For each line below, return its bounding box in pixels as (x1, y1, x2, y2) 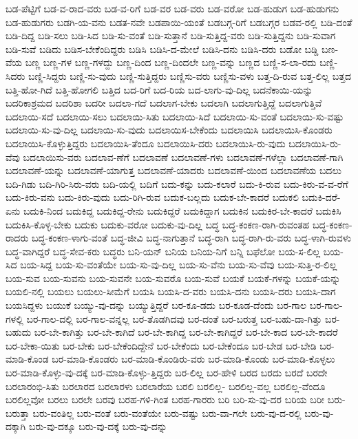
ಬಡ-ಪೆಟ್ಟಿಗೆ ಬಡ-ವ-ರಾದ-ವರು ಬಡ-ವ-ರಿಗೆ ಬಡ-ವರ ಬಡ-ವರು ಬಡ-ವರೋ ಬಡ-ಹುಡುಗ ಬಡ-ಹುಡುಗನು (6, 1, 339, 15)
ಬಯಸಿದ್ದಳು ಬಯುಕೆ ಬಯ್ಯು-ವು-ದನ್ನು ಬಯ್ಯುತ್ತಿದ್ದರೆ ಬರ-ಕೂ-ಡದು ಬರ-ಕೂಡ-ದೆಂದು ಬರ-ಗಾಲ (6, 298, 307, 312)
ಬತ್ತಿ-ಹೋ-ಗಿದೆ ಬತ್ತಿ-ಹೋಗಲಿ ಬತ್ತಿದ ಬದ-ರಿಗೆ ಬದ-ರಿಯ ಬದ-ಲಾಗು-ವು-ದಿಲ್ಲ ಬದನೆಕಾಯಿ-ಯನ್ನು (6, 82, 313, 96)
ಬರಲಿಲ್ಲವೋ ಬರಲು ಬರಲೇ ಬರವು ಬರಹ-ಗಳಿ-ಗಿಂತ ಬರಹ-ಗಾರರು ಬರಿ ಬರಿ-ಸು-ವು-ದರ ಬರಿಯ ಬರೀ (6, 392, 325, 407)
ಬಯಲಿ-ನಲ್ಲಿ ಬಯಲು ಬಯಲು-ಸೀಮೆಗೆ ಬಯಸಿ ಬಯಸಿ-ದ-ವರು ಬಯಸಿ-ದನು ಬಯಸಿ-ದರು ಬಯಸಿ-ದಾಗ (6, 284, 336, 299)
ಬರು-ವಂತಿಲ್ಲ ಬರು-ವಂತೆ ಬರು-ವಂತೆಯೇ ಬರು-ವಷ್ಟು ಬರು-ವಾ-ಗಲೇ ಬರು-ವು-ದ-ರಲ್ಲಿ (32, 405, 302, 420)
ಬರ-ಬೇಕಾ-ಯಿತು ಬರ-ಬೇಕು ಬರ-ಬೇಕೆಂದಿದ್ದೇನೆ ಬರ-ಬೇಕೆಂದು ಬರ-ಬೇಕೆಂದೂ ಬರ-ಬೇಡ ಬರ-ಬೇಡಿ (6, 338, 317, 352)
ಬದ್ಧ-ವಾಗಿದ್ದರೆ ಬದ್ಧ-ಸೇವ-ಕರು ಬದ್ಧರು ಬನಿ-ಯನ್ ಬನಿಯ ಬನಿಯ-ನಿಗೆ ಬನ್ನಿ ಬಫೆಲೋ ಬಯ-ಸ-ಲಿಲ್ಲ (6, 244, 321, 258)
